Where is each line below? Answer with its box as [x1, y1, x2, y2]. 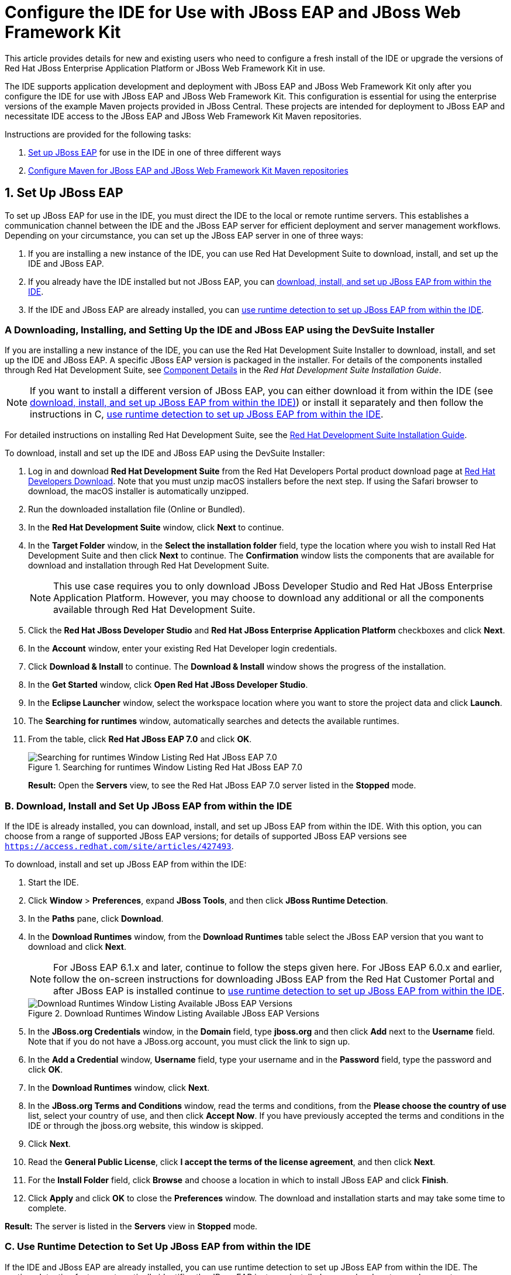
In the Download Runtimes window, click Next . [28, 1083, 210, 1093]
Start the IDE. [28, 877, 79, 888]
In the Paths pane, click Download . [28, 914, 164, 924]
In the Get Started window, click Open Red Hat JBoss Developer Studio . [28, 680, 308, 690]
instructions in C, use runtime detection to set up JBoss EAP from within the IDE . [30, 408, 384, 421]
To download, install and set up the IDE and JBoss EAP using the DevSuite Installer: [5, 448, 325, 459]
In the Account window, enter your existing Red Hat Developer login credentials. [28, 643, 337, 654]
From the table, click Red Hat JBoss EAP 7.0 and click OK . [28, 734, 252, 745]
